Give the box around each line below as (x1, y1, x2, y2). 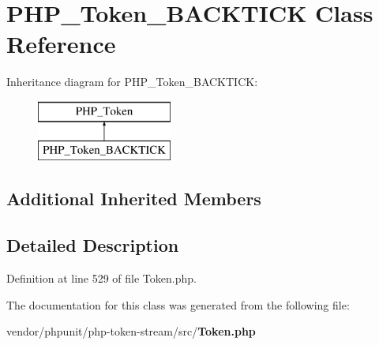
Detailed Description (6, 233, 179, 257)
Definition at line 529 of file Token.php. (6, 270, 197, 287)
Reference (6, 28, 116, 60)
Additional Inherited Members (6, 186, 261, 211)
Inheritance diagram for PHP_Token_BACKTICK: (6, 73, 258, 90)
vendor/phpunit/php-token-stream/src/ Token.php (6, 323, 256, 339)
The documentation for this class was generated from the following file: (6, 296, 350, 313)
